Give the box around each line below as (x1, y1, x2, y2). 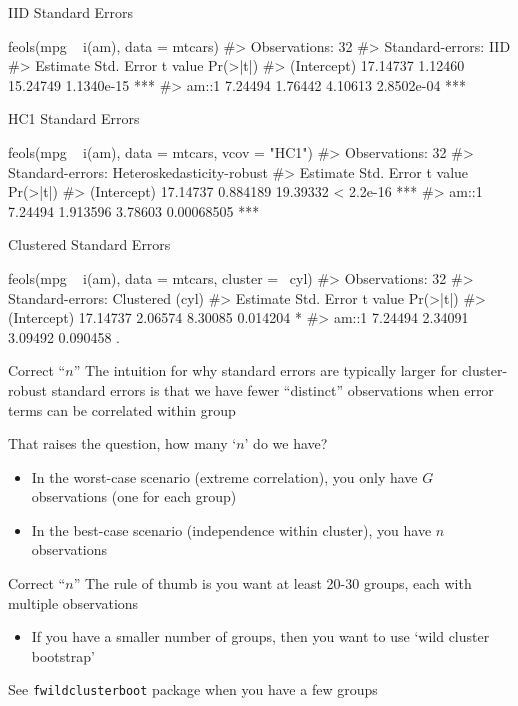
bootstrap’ (31, 645, 95, 666)
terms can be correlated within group (8, 399, 236, 420)
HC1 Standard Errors (8, 108, 140, 129)
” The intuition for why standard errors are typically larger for (73, 360, 458, 381)
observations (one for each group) (31, 486, 237, 507)
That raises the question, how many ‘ (8, 433, 237, 454)
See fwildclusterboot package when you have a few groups (8, 679, 378, 700)
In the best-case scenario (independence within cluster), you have (31, 519, 432, 540)
